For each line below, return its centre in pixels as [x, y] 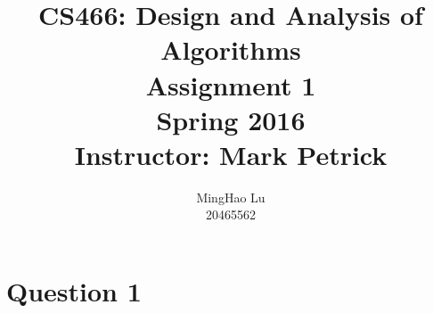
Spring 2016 [231, 119]
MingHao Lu [231, 197]
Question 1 [74, 291]
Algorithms [231, 49]
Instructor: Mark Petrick [231, 154]
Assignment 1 [231, 84]
